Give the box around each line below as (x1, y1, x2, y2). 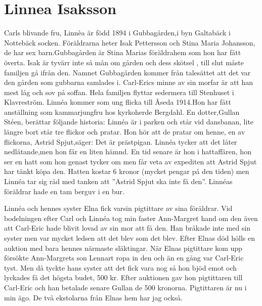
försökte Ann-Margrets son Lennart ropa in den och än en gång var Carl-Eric (4, 252, 244, 263)
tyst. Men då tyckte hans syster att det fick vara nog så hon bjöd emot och (4, 262, 237, 273)
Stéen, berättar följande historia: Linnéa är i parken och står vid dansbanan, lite (4, 116, 254, 127)
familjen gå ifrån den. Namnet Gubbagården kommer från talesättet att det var (4, 67, 251, 77)
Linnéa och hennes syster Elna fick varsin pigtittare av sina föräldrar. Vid (4, 203, 233, 213)
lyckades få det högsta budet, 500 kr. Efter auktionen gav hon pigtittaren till (4, 272, 243, 283)
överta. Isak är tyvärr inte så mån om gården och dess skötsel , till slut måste (4, 57, 244, 67)
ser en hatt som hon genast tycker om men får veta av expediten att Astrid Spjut (4, 156, 257, 166)
